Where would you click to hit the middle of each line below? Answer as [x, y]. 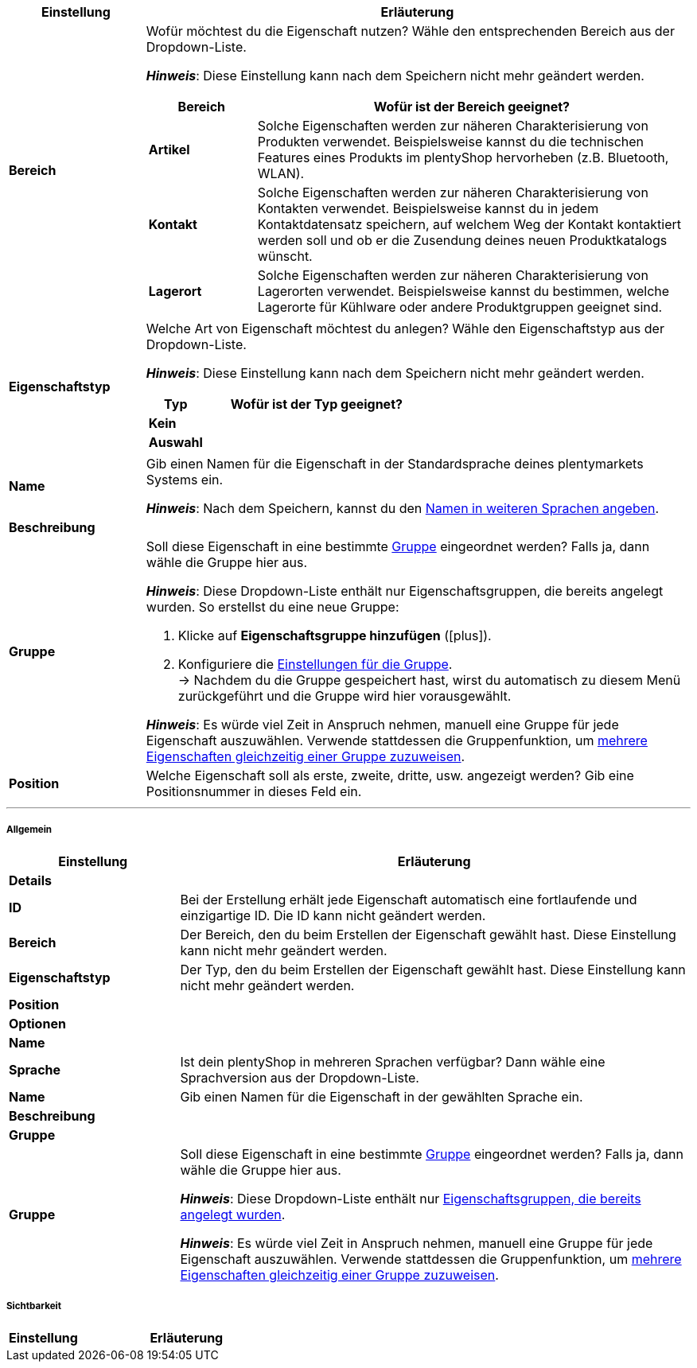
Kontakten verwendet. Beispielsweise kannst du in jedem [428, 208]
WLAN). [281, 173]
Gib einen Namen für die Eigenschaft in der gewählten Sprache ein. [382, 1096]
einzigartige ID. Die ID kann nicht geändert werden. [333, 915]
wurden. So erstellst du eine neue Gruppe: [273, 607]
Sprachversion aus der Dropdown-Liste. [300, 1077]
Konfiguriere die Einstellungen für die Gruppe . [315, 664]
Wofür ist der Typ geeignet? [316, 404]
